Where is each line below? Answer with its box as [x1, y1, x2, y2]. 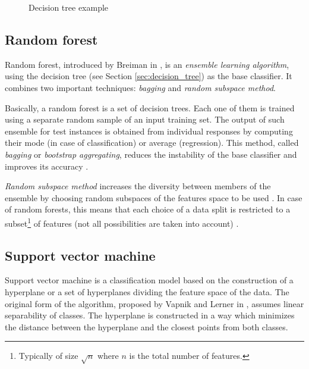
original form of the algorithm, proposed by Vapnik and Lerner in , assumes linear [5, 297, 304, 309]
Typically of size [18, 349, 78, 362]
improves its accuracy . [5, 160, 89, 172]
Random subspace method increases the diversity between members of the [5, 180, 271, 192]
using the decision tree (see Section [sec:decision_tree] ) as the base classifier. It [5, 70, 292, 82]
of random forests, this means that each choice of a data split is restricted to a [5, 203, 291, 215]
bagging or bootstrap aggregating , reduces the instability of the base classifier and [5, 148, 297, 160]
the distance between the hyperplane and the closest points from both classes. [5, 320, 288, 333]
